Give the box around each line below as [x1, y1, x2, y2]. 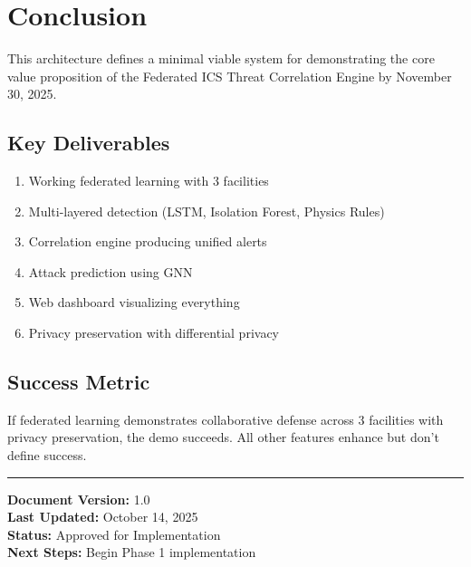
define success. [7, 446, 87, 465]
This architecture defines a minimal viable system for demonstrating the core [7, 49, 435, 68]
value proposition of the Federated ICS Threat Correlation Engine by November [7, 66, 452, 85]
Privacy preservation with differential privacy [28, 323, 280, 342]
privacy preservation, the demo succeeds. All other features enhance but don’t [7, 428, 439, 447]
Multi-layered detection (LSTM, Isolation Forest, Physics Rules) [28, 201, 385, 220]
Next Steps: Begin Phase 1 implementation [7, 543, 256, 562]
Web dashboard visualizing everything [28, 293, 240, 312]
